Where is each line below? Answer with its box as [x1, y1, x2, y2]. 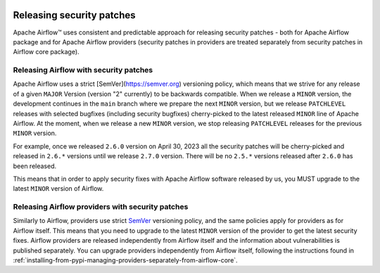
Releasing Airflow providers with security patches [13, 202, 189, 212]
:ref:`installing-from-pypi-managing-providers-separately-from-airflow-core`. [13, 256, 239, 265]
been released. [13, 162, 57, 170]
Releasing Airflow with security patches [13, 65, 153, 75]
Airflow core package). [13, 48, 80, 56]
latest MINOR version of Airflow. [13, 184, 104, 193]
